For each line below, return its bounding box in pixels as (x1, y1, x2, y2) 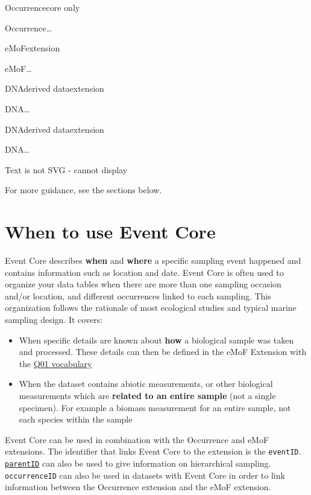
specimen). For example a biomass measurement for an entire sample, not (19, 401, 291, 414)
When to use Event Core (5, 219, 216, 244)
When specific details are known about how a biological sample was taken (19, 333, 294, 346)
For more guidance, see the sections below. (5, 184, 162, 196)
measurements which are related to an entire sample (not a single (19, 389, 276, 401)
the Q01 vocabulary (19, 357, 92, 369)
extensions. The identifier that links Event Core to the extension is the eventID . (5, 445, 301, 458)
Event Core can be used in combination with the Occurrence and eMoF (5, 433, 269, 445)
